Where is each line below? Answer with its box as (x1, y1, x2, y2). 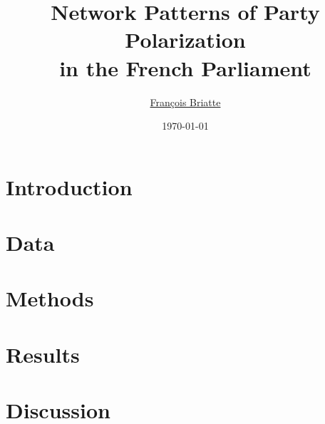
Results (6, 339, 80, 368)
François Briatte (150, 94, 221, 109)
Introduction (6, 172, 133, 201)
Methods (6, 284, 94, 313)
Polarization (125, 25, 246, 54)
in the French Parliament (59, 53, 311, 82)
